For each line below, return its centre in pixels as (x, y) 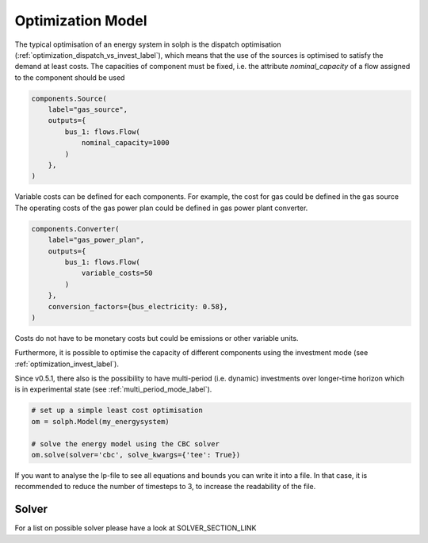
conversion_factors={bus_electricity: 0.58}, (138, 306)
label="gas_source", (88, 110)
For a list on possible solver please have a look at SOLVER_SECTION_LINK (136, 528)
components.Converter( (75, 229)
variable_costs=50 (117, 273)
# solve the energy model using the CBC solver (125, 444)
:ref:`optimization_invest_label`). (67, 364)
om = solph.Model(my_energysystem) (100, 421)
